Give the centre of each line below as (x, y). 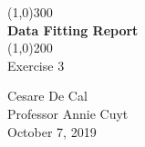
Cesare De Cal (47, 96)
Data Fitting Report (73, 29)
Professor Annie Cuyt (68, 113)
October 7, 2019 (52, 131)
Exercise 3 (36, 65)
